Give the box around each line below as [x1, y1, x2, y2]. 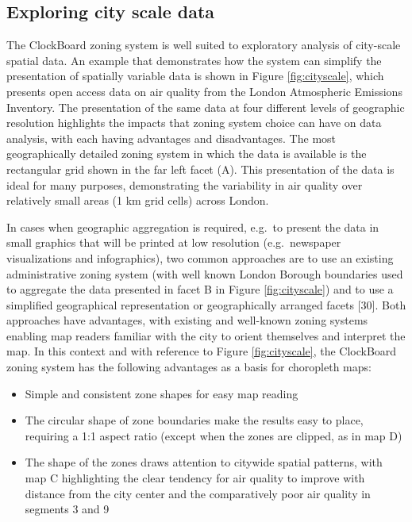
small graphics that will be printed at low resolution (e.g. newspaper [6, 234, 341, 251]
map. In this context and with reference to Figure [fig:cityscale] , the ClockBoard [6, 343, 397, 359]
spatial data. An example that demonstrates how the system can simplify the [6, 52, 382, 68]
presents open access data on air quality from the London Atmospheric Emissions [6, 83, 402, 99]
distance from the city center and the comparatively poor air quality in [25, 485, 371, 501]
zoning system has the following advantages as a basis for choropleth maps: [6, 359, 372, 375]
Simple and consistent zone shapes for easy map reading [25, 385, 298, 401]
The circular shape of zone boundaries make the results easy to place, [25, 412, 364, 428]
